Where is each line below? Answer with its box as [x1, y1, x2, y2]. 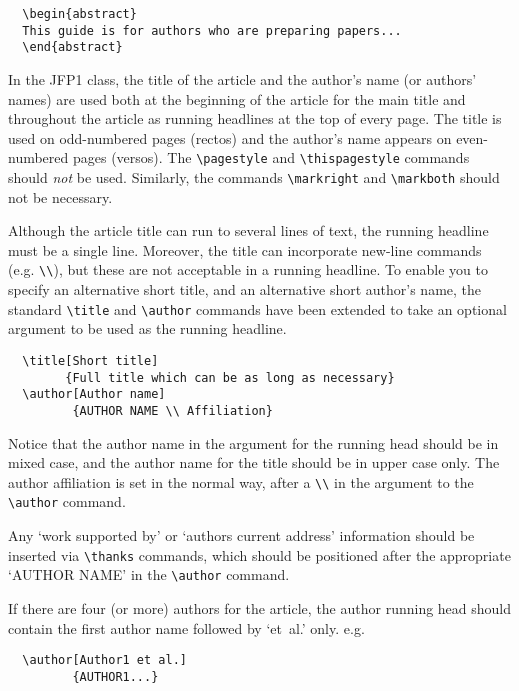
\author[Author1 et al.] [22, 653, 187, 668]
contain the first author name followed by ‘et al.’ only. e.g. [8, 617, 365, 638]
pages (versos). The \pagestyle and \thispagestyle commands [72, 147, 470, 168]
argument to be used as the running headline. [8, 318, 287, 339]
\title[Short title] [22, 353, 159, 368]
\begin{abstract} [22, 7, 137, 21]
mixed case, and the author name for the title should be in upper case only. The [8, 452, 500, 473]
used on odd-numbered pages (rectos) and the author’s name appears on [8, 127, 452, 148]
